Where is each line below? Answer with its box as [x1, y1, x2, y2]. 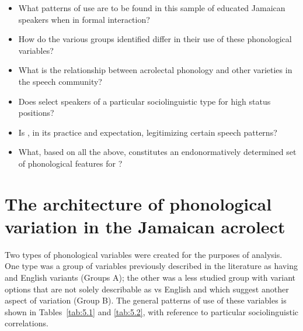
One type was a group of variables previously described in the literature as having [5, 260, 298, 272]
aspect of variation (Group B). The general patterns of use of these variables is [5, 294, 287, 306]
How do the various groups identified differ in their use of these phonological [18, 33, 292, 45]
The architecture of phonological [5, 191, 272, 215]
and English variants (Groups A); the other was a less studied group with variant [5, 271, 296, 284]
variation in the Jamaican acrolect [5, 214, 285, 238]
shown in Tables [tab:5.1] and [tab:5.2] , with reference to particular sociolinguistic [5, 305, 299, 318]
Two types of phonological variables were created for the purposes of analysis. [5, 248, 283, 260]
